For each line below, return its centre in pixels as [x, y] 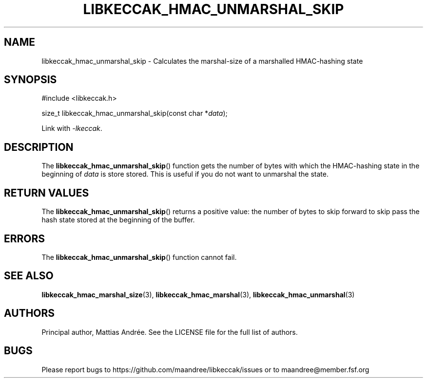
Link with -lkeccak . [72, 128]
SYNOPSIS [30, 80]
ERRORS [25, 238]
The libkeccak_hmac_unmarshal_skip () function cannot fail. [139, 257]
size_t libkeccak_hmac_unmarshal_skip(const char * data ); [135, 113]
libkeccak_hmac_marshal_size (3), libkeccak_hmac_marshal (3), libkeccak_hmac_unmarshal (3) [198, 294]
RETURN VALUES [47, 193]
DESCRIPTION [39, 147]
